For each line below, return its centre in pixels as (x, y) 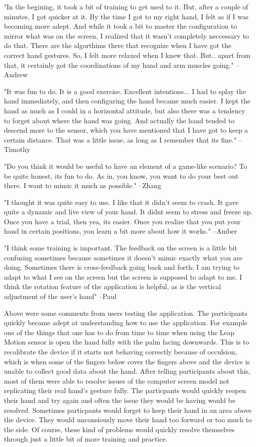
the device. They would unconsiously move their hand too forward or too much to (128, 420)
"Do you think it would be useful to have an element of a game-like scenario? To (126, 166)
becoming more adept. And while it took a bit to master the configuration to (121, 26)
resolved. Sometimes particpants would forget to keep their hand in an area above (128, 410)
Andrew (16, 74)
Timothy (17, 149)
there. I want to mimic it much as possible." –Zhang (83, 185)
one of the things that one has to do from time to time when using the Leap (119, 332)
